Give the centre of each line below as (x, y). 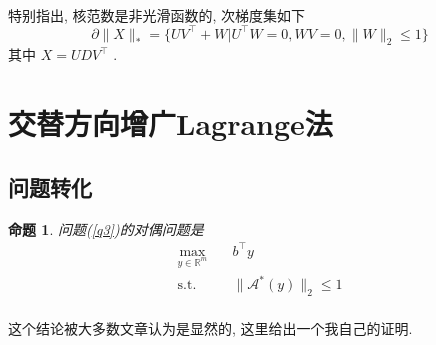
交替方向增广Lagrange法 (170, 123)
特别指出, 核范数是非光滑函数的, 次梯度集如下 (157, 14)
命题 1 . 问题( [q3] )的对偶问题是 (106, 228)
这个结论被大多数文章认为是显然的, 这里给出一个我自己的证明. (210, 327)
